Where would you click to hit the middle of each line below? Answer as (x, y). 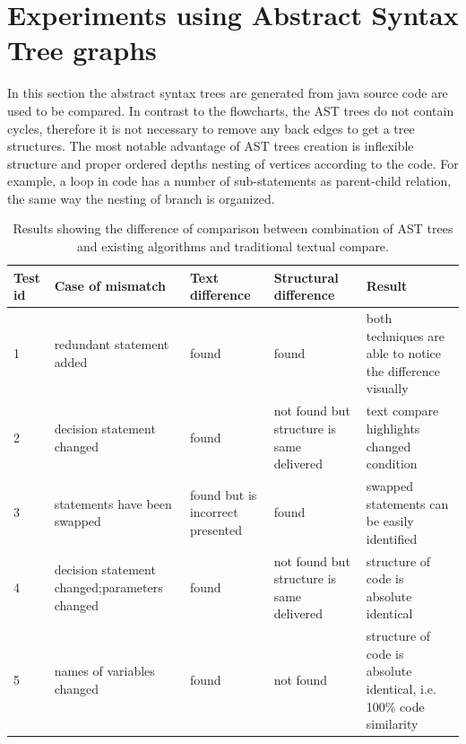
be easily (390, 521)
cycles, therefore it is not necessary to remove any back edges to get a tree (211, 128)
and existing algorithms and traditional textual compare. (233, 246)
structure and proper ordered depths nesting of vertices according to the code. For (233, 163)
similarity (392, 724)
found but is (223, 494)
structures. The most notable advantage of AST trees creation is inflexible (211, 146)
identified (392, 538)
